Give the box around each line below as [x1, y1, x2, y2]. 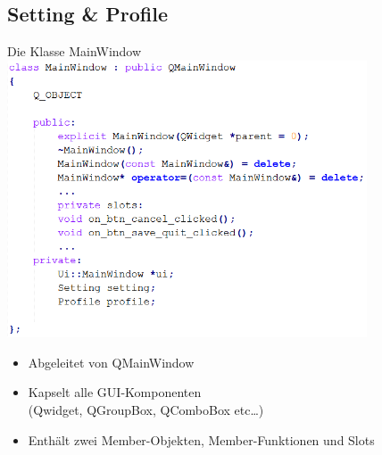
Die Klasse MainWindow [7, 42, 142, 61]
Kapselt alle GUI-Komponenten [28, 383, 202, 401]
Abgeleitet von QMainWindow [28, 352, 195, 371]
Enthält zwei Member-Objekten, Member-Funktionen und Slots [28, 430, 375, 449]
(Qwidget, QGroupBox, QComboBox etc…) [28, 400, 264, 418]
